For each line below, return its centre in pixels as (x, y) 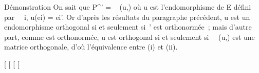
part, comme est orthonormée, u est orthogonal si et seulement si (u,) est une (129, 36)
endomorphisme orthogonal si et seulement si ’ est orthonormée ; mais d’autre (128, 27)
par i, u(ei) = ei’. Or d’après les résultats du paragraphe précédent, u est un (127, 17)
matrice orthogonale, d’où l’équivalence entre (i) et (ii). (91, 47)
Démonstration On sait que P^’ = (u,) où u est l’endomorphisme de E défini (128, 7)
